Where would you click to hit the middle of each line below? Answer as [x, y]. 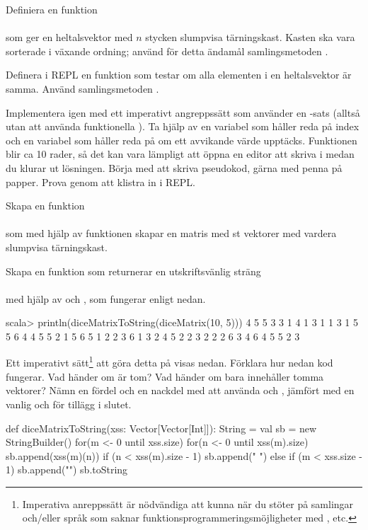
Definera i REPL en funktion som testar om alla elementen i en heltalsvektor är [179, 75]
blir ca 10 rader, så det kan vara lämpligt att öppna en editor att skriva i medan [180, 154]
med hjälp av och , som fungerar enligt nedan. [106, 298]
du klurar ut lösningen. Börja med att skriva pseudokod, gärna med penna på [174, 167]
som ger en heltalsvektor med [69, 37]
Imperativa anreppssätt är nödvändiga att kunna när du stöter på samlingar [188, 503]
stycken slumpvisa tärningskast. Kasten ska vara [250, 37]
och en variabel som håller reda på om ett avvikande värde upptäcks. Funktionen [182, 140]
